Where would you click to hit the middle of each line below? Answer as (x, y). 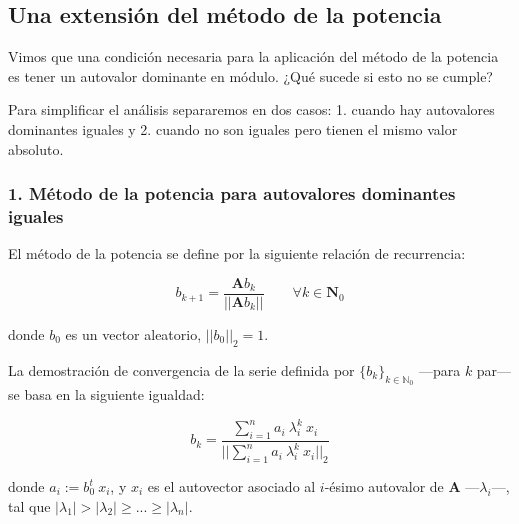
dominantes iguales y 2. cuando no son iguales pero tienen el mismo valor (233, 128)
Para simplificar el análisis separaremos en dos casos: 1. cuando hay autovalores (251, 109)
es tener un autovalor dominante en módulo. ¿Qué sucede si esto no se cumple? (250, 75)
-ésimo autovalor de (384, 486)
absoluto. (36, 148)
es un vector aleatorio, (133, 333)
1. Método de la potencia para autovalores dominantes (232, 193)
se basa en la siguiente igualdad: (106, 393)
